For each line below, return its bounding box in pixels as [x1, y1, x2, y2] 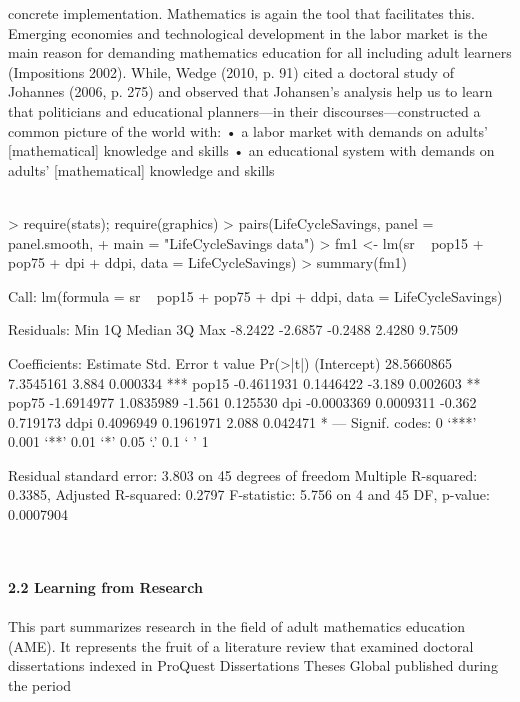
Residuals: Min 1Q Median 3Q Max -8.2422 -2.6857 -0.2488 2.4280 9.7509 [8, 319, 458, 340]
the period [8, 674, 72, 695]
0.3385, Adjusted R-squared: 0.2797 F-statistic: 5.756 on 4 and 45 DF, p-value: [8, 484, 490, 505]
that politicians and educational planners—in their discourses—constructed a [8, 100, 481, 121]
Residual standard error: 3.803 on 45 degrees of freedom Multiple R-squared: [8, 464, 478, 485]
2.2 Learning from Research [8, 576, 203, 597]
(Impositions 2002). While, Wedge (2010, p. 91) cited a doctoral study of [8, 61, 454, 82]
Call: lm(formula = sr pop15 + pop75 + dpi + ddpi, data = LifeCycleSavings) [8, 285, 503, 306]
